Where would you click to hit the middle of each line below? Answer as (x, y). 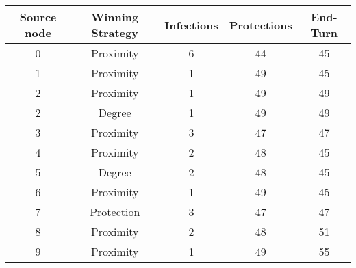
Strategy (115, 32)
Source (38, 17)
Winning (115, 17)
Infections (191, 25)
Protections (260, 25)
